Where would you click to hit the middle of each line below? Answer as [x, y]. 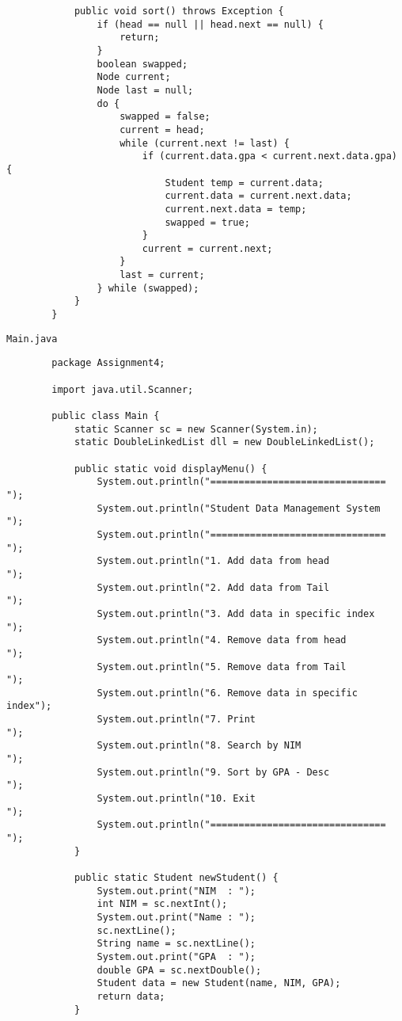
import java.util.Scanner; [123, 389]
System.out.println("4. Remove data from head [222, 640]
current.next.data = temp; [236, 209]
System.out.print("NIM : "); [176, 891]
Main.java [32, 339]
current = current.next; [207, 248]
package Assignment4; [108, 363]
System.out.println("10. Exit [176, 799]
